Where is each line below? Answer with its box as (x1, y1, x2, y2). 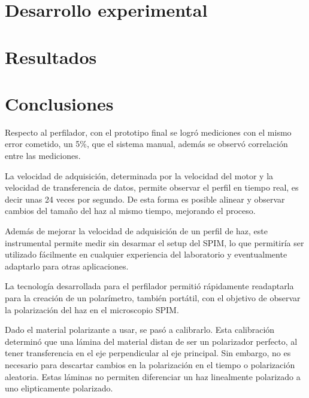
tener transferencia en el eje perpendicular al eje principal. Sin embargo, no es (5, 347, 291, 359)
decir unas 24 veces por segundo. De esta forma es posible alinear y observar (5, 192, 285, 205)
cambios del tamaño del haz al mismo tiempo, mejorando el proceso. (5, 204, 256, 217)
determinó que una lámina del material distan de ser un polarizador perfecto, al (5, 335, 298, 347)
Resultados (5, 44, 97, 69)
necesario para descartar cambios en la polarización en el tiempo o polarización (5, 358, 295, 371)
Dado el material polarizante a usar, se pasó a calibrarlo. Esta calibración (5, 323, 275, 336)
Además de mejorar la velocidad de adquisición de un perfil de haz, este (5, 225, 268, 237)
